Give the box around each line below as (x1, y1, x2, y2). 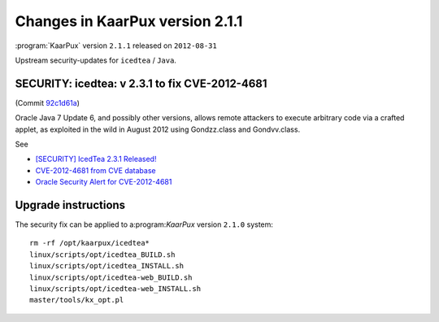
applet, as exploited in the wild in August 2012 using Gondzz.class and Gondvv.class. (15, 124, 301, 134)
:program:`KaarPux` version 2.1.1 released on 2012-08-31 (15, 41, 217, 50)
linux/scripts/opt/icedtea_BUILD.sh (29, 250, 176, 259)
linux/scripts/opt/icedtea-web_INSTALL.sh (29, 285, 202, 294)
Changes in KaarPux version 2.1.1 (15, 12, 243, 30)
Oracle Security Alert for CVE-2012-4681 (35, 177, 172, 187)
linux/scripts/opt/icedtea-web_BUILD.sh (29, 272, 193, 282)
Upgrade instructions (15, 198, 126, 211)
